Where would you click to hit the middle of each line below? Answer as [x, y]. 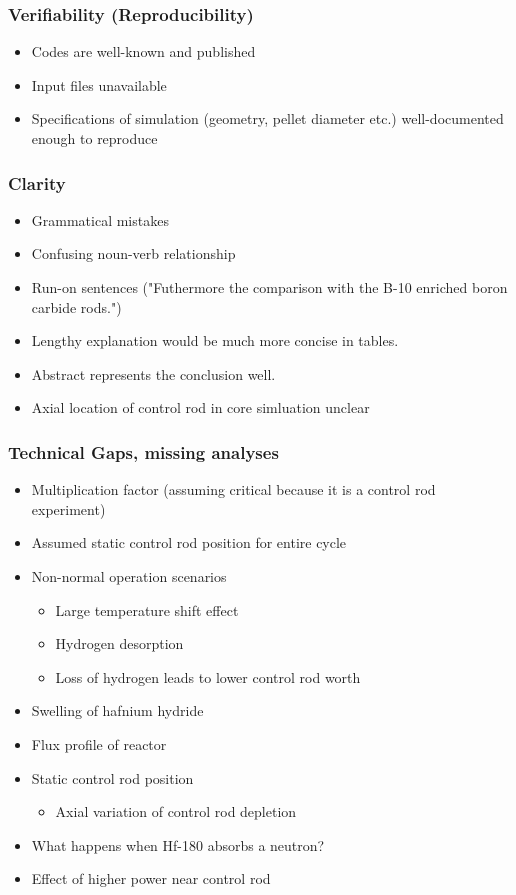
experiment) [68, 508]
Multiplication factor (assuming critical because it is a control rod [233, 489]
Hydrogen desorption [119, 643]
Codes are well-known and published [143, 51]
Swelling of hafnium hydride [117, 710]
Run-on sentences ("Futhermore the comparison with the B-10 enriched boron [269, 287]
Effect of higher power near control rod [151, 878]
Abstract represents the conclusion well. [153, 373]
